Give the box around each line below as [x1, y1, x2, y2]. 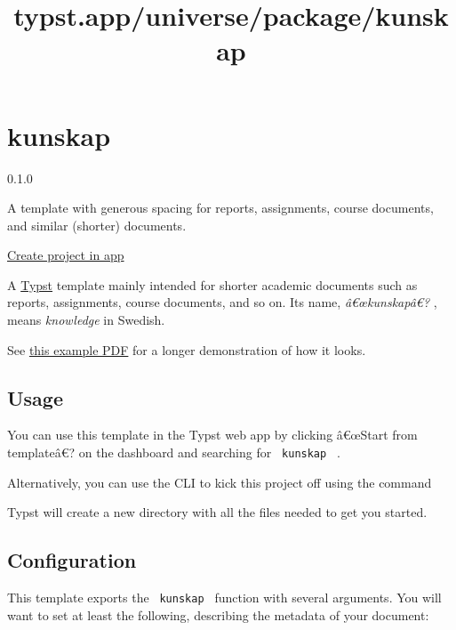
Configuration [7, 546, 137, 574]
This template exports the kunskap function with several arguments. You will [7, 588, 442, 607]
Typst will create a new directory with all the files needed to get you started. [7, 503, 428, 521]
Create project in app [7, 246, 124, 264]
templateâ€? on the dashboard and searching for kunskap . [7, 443, 340, 462]
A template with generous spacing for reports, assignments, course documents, [7, 198, 434, 217]
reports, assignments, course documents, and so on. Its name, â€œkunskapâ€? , [7, 293, 437, 311]
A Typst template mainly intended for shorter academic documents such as [7, 275, 418, 294]
